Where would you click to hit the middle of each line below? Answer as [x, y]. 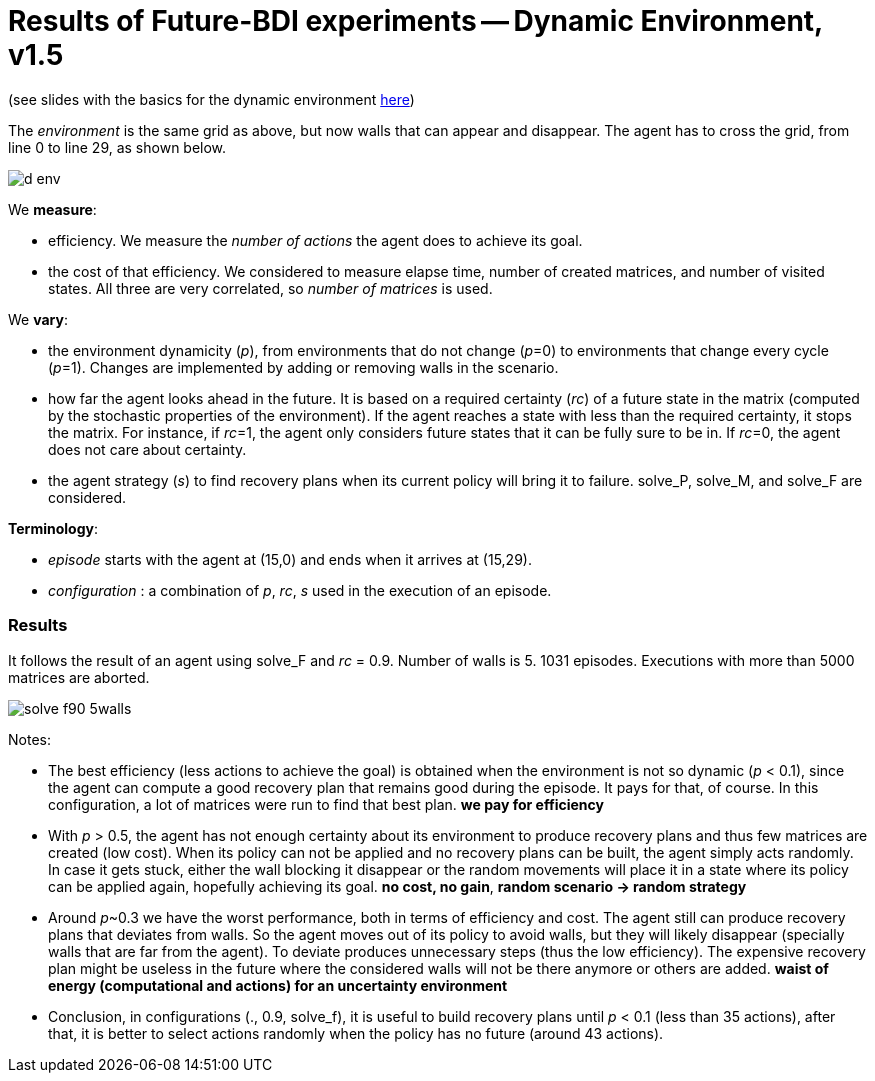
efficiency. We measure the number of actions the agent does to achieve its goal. [315, 240]
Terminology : [53, 528]
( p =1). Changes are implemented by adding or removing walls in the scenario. [303, 367]
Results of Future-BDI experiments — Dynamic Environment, [415, 21]
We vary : [38, 319]
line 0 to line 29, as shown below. [117, 147]
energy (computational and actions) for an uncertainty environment [278, 985]
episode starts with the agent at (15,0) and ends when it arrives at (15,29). [290, 559]
